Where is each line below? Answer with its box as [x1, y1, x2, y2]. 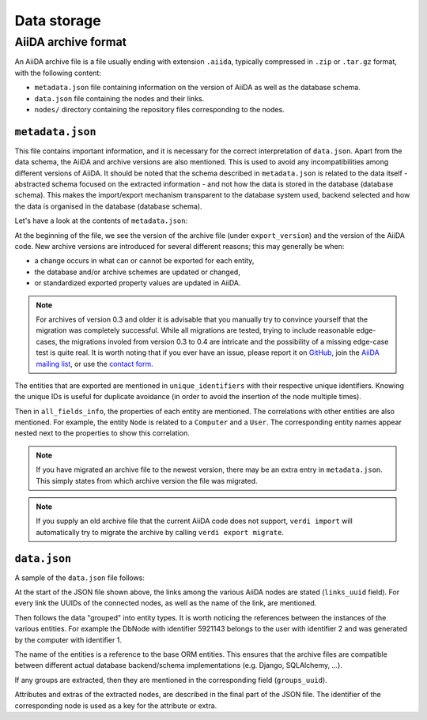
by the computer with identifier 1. [14, 635, 123, 644]
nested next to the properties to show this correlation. [14, 428, 190, 438]
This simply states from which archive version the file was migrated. [36, 476, 258, 485]
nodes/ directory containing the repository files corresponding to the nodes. [34, 104, 285, 114]
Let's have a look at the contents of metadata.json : [14, 216, 188, 225]
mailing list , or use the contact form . [36, 359, 153, 368]
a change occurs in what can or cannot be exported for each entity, [34, 256, 255, 266]
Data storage [14, 12, 102, 29]
